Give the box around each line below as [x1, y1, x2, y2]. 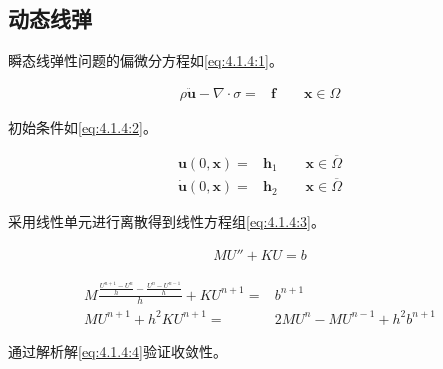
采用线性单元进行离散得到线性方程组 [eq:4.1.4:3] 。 [8, 211, 325, 232]
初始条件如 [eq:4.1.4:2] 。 [8, 117, 157, 138]
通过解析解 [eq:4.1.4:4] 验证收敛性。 [8, 340, 227, 361]
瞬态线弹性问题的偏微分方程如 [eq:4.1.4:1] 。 [8, 50, 283, 71]
